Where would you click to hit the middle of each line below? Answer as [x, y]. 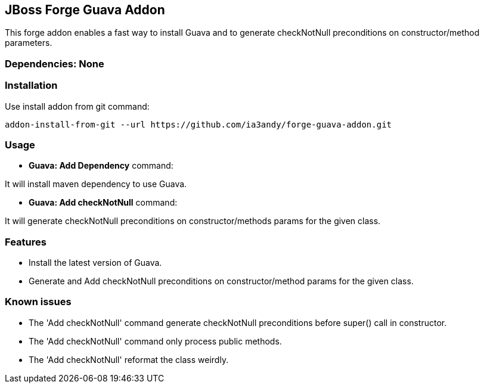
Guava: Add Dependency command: [101, 166]
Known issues [38, 302]
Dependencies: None [55, 63]
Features [26, 242]
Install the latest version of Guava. [95, 263]
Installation [31, 86]
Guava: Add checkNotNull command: [103, 203]
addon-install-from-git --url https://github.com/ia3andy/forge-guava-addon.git [198, 124]
